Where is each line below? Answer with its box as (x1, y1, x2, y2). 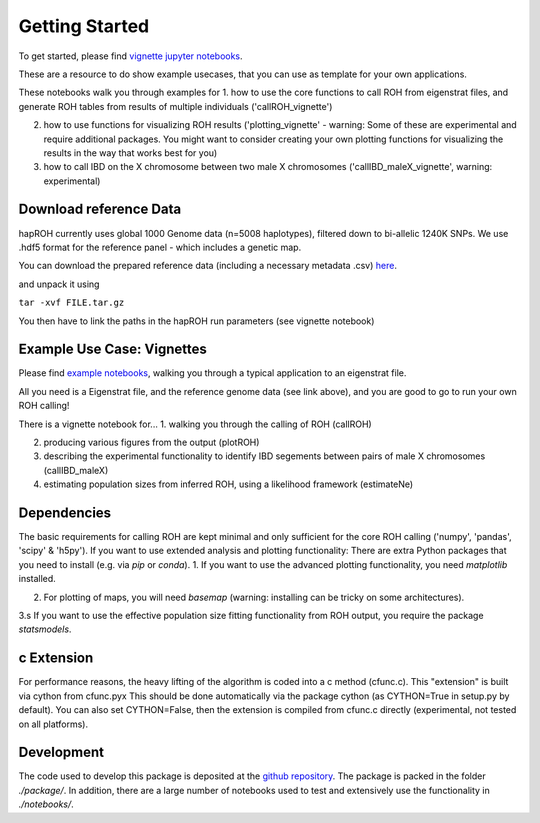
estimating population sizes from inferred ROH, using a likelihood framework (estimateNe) (43, 478, 414, 490)
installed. (18, 573, 57, 585)
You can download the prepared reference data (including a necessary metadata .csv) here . (18, 260, 397, 272)
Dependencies (18, 504, 112, 521)
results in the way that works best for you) (43, 146, 218, 159)
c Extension (18, 650, 94, 667)
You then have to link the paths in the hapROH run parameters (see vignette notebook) (18, 315, 375, 327)
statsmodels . (18, 623, 72, 635)
